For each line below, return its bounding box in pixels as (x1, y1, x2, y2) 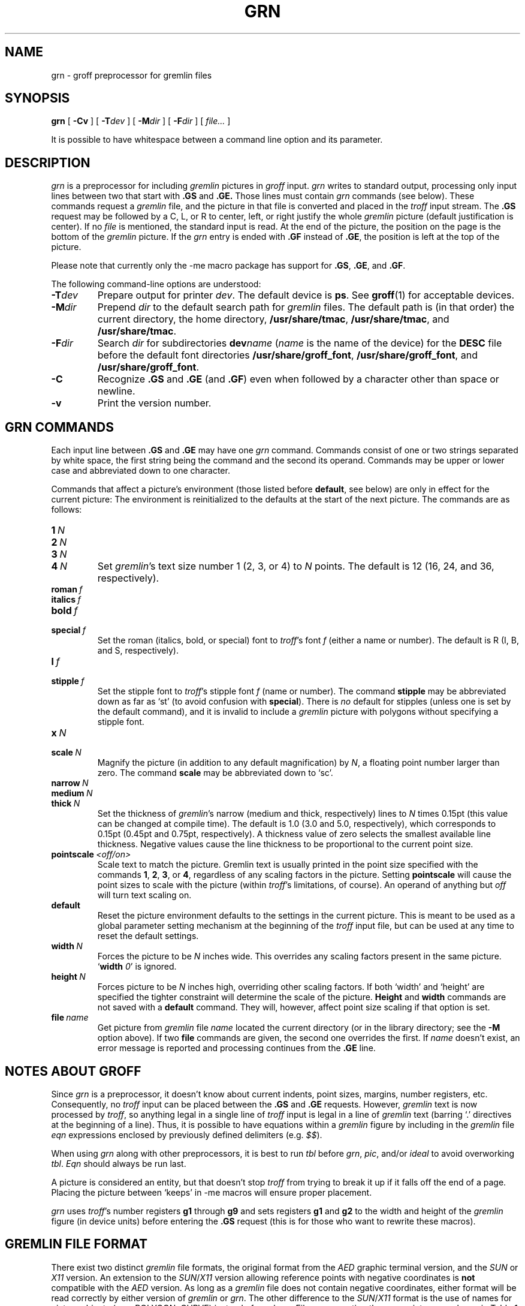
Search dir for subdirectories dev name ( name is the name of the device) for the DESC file (97, 337, 502, 350)
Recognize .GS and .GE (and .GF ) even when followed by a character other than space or (97, 373, 499, 386)
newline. (97, 385, 135, 398)
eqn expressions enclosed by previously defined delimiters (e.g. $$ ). (51, 1129, 322, 1140)
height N (51, 971, 86, 982)
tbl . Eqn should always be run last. (51, 1158, 186, 1169)
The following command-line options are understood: (51, 279, 261, 290)
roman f (51, 584, 83, 595)
